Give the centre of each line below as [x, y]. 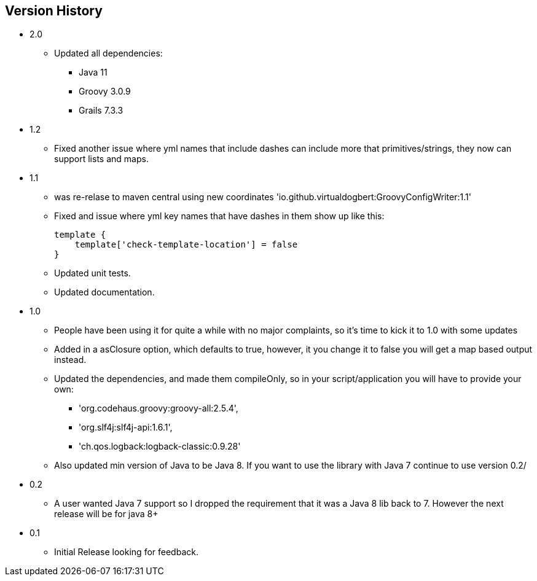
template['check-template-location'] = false [186, 245]
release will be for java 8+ [106, 514]
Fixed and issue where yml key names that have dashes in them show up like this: [219, 216]
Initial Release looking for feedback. [126, 552]
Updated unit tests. [92, 273]
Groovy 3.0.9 [105, 92]
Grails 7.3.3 [101, 111]
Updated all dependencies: [108, 53]
